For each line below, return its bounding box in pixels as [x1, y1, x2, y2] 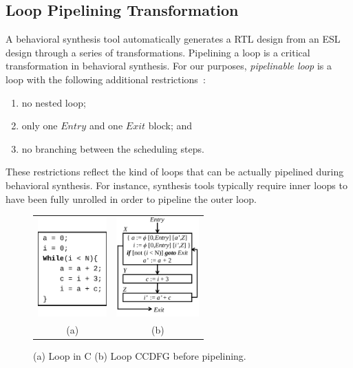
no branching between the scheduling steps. [21, 141, 204, 155]
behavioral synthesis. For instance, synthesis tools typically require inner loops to [6, 177, 347, 192]
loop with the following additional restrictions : [6, 72, 206, 86]
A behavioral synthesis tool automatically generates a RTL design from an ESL [6, 32, 341, 46]
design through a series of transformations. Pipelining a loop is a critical [6, 45, 310, 59]
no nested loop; [21, 95, 86, 109]
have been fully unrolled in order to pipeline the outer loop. [6, 191, 257, 206]
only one [21, 118, 58, 133]
